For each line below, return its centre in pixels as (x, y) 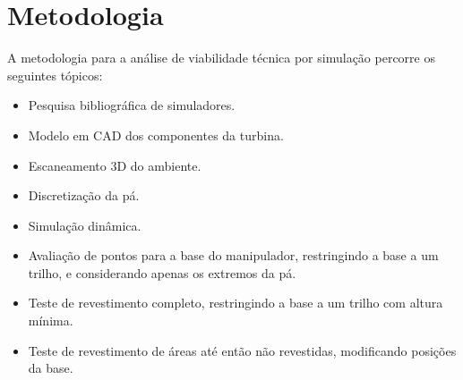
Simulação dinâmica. (85, 225)
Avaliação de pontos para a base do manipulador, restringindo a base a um (233, 255)
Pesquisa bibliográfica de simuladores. (132, 105)
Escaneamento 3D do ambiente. (115, 165)
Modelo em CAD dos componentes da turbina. (156, 135)
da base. (51, 368)
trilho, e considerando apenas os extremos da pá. (162, 272)
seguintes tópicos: (55, 75)
